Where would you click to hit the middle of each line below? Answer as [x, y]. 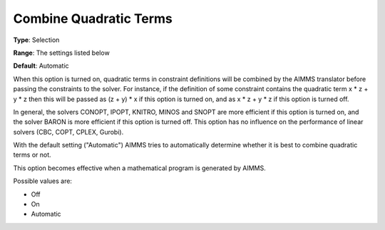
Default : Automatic [41, 66]
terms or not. [32, 155]
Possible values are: [43, 181]
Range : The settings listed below [61, 53]
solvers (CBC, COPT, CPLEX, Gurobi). [68, 132]
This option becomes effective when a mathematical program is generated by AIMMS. [140, 168]
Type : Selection [36, 40]
